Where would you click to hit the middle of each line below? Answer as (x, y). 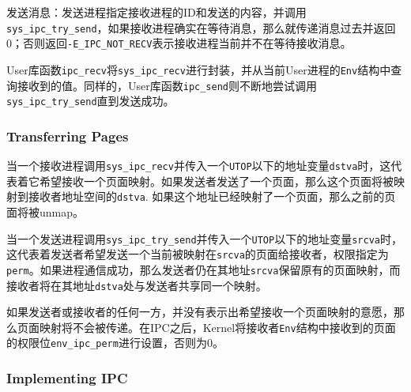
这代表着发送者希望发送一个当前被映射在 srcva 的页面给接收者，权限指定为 (198, 254)
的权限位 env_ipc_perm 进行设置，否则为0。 (115, 343)
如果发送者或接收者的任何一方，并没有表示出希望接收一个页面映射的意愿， (200, 312)
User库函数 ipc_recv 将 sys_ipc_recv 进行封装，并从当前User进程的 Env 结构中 (199, 69)
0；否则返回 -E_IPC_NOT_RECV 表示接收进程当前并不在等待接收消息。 (179, 43)
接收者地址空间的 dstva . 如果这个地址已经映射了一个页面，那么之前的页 (212, 196)
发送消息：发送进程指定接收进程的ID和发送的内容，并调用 (156, 12)
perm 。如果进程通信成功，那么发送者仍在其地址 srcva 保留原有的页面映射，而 (204, 269)
